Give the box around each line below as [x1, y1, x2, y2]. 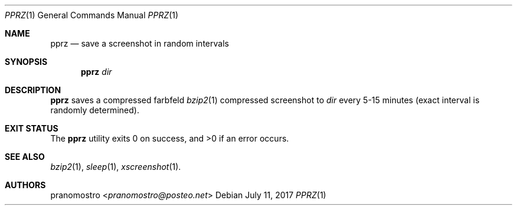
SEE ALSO [5, 152, 45, 162]
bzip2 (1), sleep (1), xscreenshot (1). [50, 162, 181, 172]
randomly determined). [50, 105, 139, 115]
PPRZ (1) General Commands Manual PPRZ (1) [5, 10, 179, 20]
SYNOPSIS [5, 57, 48, 67]
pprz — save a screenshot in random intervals [50, 38, 229, 48]
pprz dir [81, 67, 112, 77]
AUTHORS [5, 180, 46, 190]
